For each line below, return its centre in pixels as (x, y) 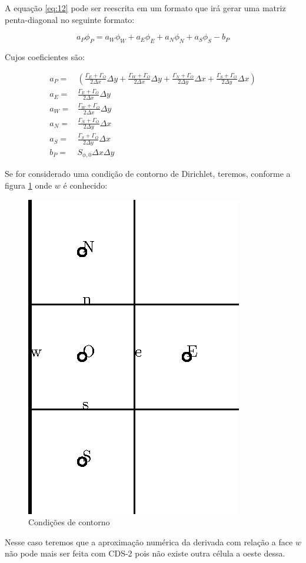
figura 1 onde (29, 185)
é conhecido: (85, 185)
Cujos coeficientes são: (45, 56)
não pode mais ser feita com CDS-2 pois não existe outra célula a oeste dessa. (145, 553)
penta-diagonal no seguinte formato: (70, 19)
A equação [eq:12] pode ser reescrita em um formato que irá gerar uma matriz (145, 8)
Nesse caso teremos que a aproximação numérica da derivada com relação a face (149, 541)
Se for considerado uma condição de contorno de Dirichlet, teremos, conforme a (148, 174)
